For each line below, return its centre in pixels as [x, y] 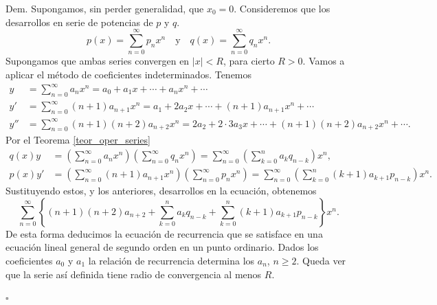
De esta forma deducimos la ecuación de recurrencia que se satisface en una [164, 233]
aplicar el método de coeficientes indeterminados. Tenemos [129, 74]
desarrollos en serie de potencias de [79, 22]
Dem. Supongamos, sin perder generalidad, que [105, 8]
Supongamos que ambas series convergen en [98, 61]
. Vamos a [324, 61]
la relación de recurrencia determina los [171, 260]
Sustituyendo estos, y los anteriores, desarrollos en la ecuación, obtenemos [161, 191]
